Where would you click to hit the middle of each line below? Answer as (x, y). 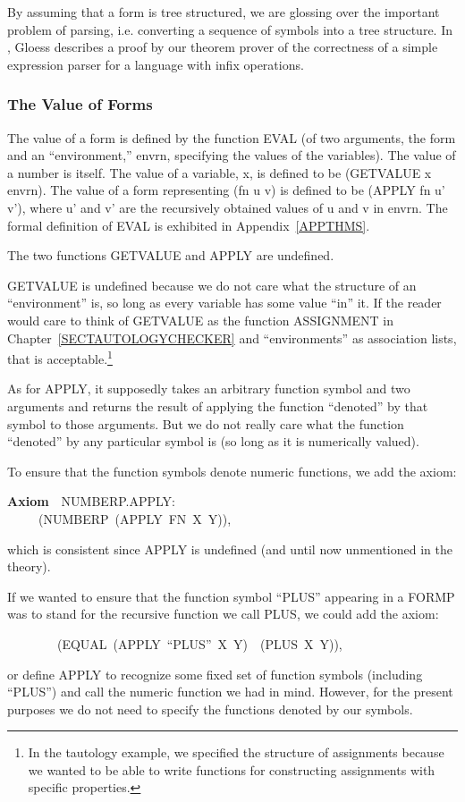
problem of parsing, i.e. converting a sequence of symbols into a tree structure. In (230, 29)
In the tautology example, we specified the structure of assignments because (236, 752)
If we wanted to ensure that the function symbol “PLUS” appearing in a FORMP (231, 596)
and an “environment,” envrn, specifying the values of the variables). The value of (232, 155)
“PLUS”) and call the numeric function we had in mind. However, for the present (230, 692)
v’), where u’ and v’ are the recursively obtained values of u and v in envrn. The (228, 207)
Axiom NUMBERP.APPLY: (91, 501)
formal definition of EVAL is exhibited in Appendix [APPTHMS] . (189, 225)
